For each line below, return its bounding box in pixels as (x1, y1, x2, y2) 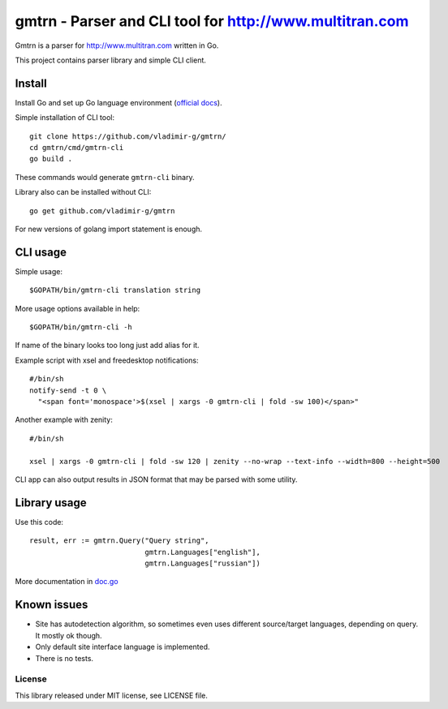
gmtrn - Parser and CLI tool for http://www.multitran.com (15, 12, 409, 30)
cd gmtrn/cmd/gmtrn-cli (29, 143, 124, 153)
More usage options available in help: (15, 303, 140, 313)
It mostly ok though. (35, 630, 102, 640)
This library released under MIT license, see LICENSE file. (15, 690, 209, 700)
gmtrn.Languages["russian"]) (144, 559, 261, 568)
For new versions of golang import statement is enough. (15, 224, 203, 234)
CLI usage (15, 245, 67, 259)
